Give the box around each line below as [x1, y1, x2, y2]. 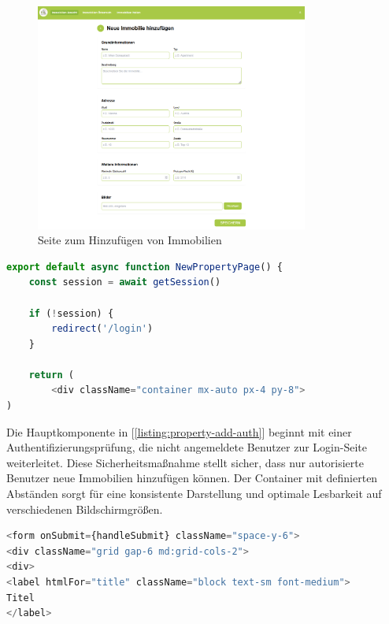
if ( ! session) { [28, 307, 114, 319]
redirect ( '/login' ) [51, 323, 154, 335]
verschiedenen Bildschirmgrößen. [6, 500, 163, 517]
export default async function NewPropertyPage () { [6, 261, 283, 273]
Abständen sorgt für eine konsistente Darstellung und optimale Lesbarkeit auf [6, 485, 382, 502]
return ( [28, 369, 74, 381]
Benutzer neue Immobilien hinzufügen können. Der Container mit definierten [6, 470, 378, 486]
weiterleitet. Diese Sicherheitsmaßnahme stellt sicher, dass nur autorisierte [6, 454, 364, 470]
